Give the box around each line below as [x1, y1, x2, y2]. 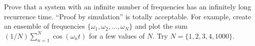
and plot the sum [134, 21, 187, 31]
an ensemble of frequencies [4, 21, 85, 31]
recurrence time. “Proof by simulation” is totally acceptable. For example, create [4, 11, 251, 21]
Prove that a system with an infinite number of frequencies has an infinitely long [4, 1, 251, 11]
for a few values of [88, 30, 145, 41]
